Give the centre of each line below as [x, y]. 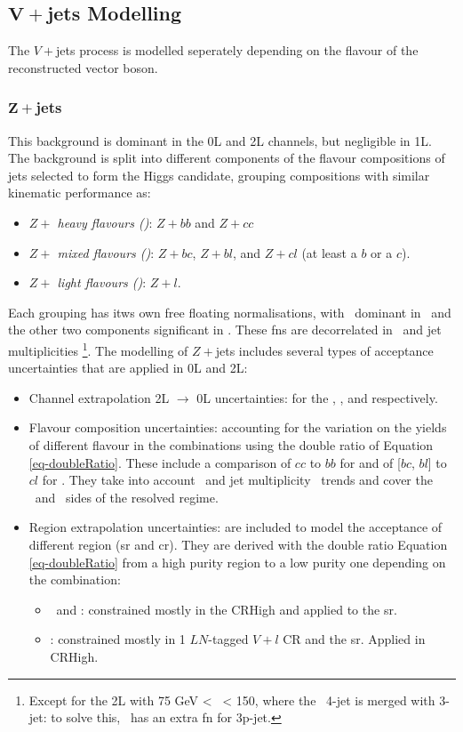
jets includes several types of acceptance [324, 350]
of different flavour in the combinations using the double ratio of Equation [231, 444]
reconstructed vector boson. [83, 67]
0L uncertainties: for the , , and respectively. [317, 397]
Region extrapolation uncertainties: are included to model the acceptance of [235, 527]
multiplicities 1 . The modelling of [98, 349]
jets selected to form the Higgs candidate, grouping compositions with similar [219, 175]
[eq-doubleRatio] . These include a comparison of [160, 462]
